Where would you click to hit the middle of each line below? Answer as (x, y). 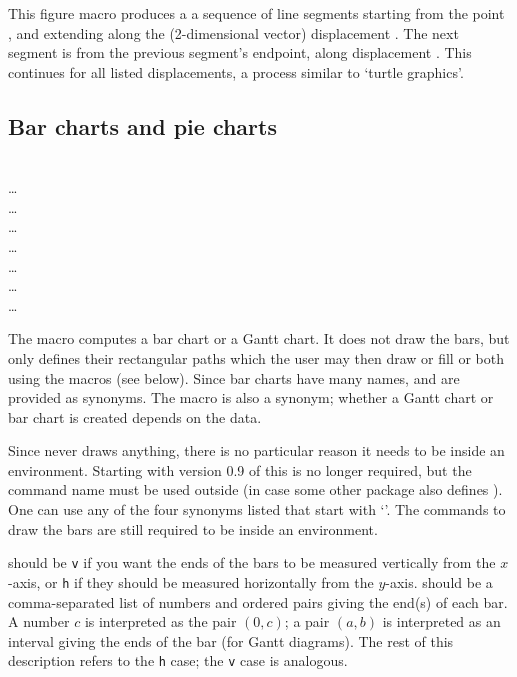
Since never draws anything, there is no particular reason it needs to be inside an (256, 450)
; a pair (307, 621)
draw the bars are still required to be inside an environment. (193, 528)
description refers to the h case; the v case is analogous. (178, 660)
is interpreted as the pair (160, 621)
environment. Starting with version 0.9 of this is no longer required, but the (240, 469)
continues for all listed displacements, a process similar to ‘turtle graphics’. (236, 71)
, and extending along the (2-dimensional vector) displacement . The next (233, 32)
